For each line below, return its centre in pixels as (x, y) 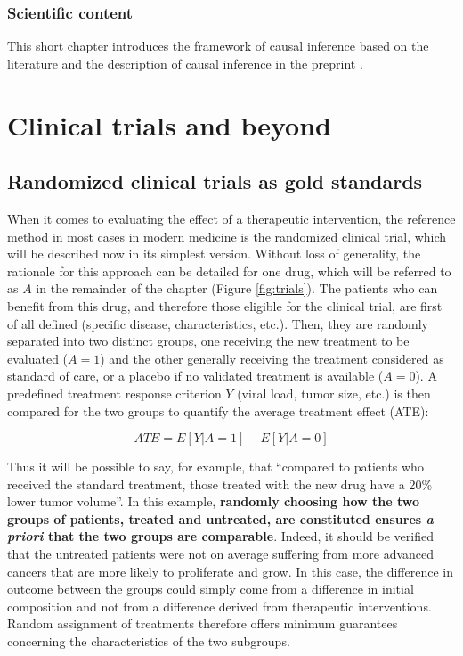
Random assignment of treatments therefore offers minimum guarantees (203, 623)
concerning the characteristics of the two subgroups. (149, 641)
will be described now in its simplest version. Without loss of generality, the (214, 254)
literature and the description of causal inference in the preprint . (185, 63)
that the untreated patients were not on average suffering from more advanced (221, 554)
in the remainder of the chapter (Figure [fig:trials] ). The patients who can (237, 288)
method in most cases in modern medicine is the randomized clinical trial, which (227, 236)
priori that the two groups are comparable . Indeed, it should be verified (220, 536)
